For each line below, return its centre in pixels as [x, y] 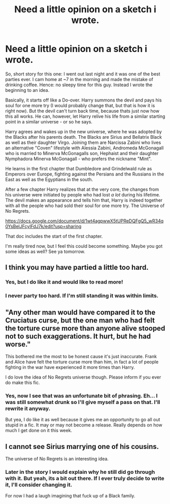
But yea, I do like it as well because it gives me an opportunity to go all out [83, 420]
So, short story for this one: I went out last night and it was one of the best [83, 74]
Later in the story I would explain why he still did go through [80, 472]
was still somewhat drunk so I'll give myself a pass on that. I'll [83, 402]
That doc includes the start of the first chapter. [54, 236]
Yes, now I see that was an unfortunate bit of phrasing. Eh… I [81, 395]
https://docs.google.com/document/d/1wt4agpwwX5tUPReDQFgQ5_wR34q [84, 221]
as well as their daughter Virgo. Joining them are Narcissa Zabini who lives [83, 142]
